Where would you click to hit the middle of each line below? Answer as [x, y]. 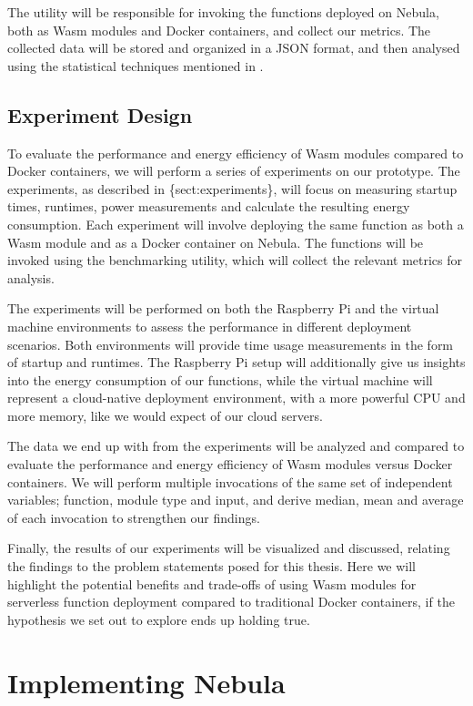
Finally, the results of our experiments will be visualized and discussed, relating [229, 548]
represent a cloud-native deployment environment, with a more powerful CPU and [236, 398]
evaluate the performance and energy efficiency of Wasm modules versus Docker [230, 464]
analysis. [31, 277]
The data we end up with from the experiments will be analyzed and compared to [236, 446]
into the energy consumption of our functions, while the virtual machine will [220, 379]
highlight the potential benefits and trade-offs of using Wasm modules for [212, 583]
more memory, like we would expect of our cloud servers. [165, 415]
